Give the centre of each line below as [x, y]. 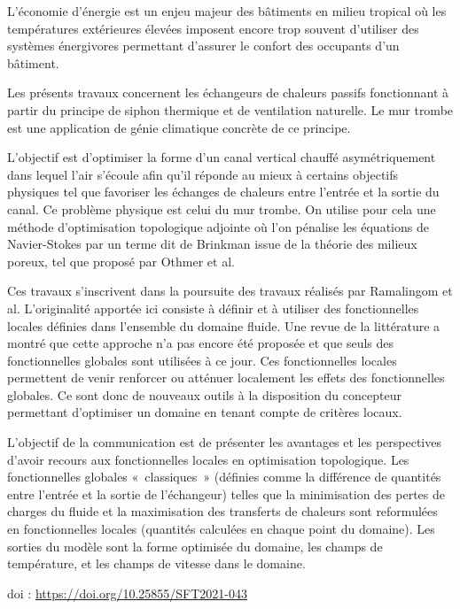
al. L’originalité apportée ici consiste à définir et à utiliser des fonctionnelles [213, 308]
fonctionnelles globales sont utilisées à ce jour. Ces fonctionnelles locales [202, 360]
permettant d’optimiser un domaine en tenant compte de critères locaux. [205, 412]
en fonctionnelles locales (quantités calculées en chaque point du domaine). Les [221, 529]
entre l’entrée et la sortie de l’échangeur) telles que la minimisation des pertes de [226, 493]
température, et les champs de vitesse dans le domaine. [156, 563]
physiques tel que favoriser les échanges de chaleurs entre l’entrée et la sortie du [223, 192]
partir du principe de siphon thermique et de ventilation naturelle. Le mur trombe [230, 109]
